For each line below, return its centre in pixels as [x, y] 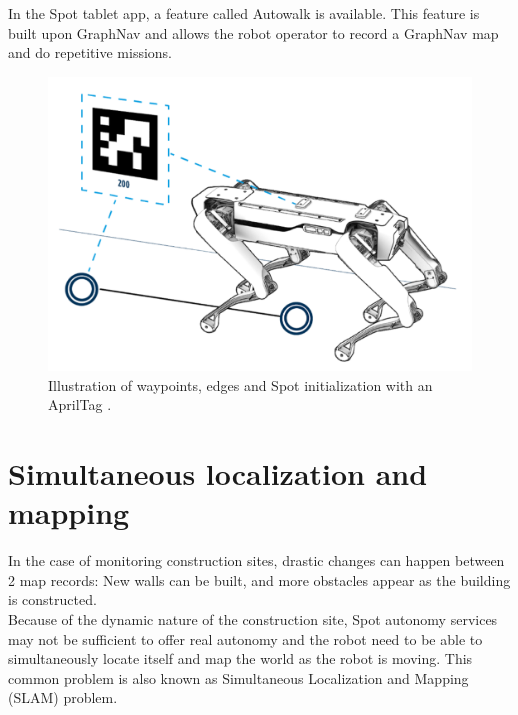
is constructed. [52, 599]
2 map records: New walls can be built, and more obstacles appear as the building [259, 579]
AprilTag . [80, 404]
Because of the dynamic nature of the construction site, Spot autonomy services [253, 618]
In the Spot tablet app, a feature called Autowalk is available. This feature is [244, 13]
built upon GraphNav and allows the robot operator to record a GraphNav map [253, 32]
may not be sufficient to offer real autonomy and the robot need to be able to [245, 638]
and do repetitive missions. [90, 52]
